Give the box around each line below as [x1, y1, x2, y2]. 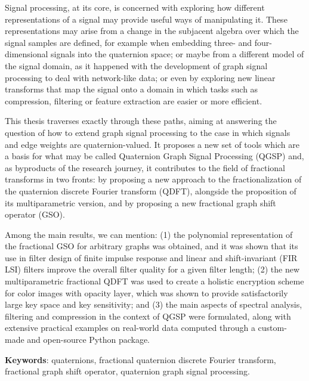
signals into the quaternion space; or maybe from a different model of [51, 48, 304, 60]
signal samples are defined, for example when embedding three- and [5, 36, 252, 48]
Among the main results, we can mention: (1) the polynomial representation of [5, 228, 293, 240]
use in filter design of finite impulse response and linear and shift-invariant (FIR [5, 251, 298, 264]
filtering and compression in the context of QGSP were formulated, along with [5, 309, 291, 322]
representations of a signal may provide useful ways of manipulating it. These [5, 13, 288, 25]
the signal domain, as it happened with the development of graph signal [5, 59, 268, 72]
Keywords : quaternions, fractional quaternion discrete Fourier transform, [5, 353, 276, 365]
